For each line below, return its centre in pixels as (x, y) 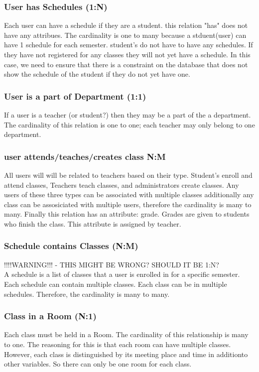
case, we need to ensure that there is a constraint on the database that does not (126, 64)
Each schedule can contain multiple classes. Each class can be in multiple (116, 284)
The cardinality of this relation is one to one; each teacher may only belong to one (129, 124)
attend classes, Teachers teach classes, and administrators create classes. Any (122, 185)
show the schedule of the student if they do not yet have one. (97, 74)
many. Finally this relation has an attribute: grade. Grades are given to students (127, 214)
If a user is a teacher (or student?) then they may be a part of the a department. (128, 115)
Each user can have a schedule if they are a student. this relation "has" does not (126, 25)
